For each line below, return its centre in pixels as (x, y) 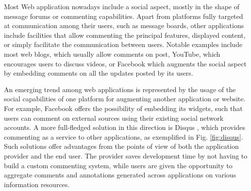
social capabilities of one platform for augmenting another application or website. (125, 99)
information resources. (37, 184)
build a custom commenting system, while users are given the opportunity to (118, 165)
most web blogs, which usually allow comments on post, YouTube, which (112, 54)
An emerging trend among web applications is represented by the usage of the (120, 89)
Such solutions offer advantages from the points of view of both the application (121, 146)
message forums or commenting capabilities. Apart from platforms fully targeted (124, 16)
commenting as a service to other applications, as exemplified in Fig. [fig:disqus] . (124, 136)
